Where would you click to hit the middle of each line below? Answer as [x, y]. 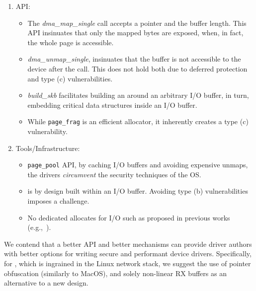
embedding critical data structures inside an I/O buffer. [112, 105]
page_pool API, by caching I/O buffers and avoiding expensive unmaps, [138, 165]
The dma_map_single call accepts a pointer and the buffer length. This [137, 23]
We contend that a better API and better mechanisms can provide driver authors [128, 244]
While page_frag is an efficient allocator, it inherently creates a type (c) [138, 121]
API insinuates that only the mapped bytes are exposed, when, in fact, [135, 33]
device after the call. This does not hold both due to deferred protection [137, 68]
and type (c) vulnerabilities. [70, 78]
